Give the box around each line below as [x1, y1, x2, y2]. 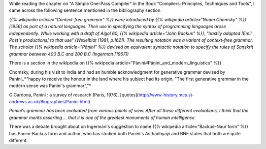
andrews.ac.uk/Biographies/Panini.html [9, 99, 89, 105]
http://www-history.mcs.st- [138, 91, 194, 98]
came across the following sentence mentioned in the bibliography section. [9, 7, 162, 13]
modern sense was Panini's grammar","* [9, 83, 91, 89]
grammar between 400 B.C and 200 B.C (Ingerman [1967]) [9, 51, 129, 57]
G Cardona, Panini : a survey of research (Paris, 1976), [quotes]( [9, 91, 139, 98]
